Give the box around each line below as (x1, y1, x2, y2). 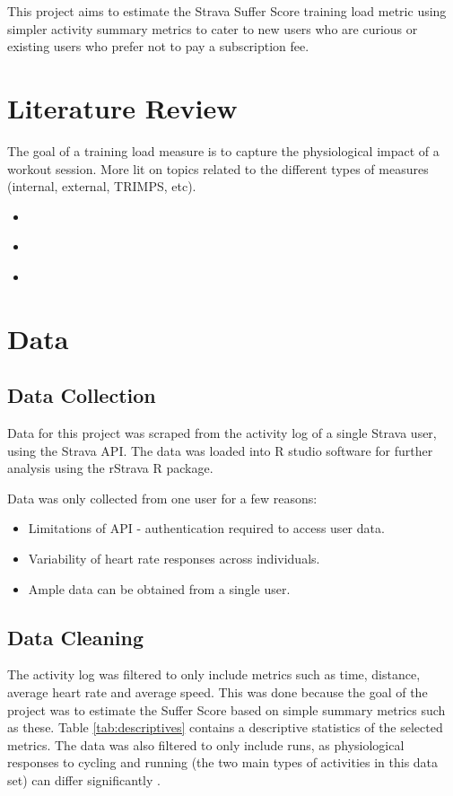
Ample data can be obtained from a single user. (28, 579, 291, 598)
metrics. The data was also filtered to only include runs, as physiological (7, 735, 405, 754)
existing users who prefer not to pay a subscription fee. (7, 37, 309, 56)
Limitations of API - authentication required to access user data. (28, 519, 385, 538)
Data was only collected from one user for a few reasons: (7, 488, 318, 507)
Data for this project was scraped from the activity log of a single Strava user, (7, 424, 437, 442)
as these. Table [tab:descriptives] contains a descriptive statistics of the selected (7, 718, 443, 737)
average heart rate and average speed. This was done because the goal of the (7, 683, 428, 701)
